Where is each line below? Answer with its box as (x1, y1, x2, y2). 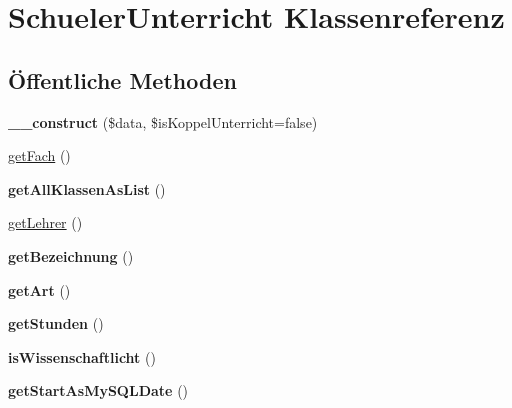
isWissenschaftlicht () (8, 346, 156, 367)
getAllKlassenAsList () (8, 178, 166, 199)
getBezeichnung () (8, 245, 134, 266)
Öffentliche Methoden (8, 64, 237, 95)
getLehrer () (8, 212, 83, 233)
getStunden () (8, 313, 104, 334)
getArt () (8, 279, 71, 300)
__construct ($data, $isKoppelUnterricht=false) (8, 111, 318, 132)
